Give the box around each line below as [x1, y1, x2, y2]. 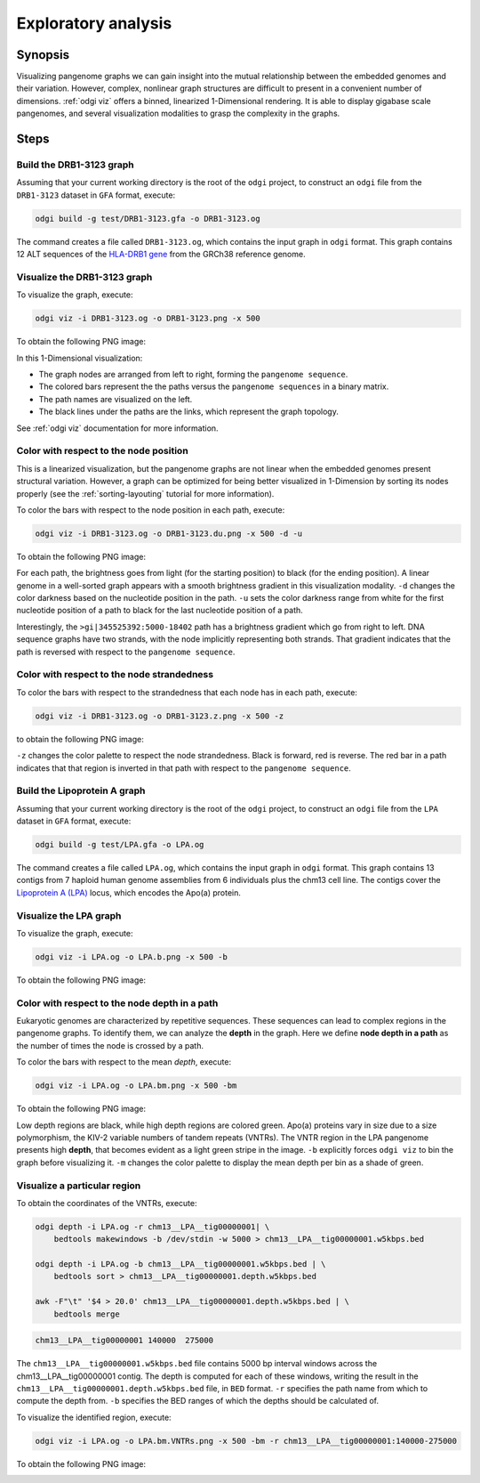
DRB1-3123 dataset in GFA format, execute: [16, 190, 176, 200]
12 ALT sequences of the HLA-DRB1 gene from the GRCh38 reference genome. [16, 249, 306, 260]
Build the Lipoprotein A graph [16, 784, 146, 797]
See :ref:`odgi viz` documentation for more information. [16, 423, 219, 434]
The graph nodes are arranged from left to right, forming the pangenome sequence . [38, 369, 348, 380]
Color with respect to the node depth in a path [16, 997, 219, 1009]
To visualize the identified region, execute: [16, 1412, 172, 1422]
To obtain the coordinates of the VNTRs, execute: [16, 1197, 197, 1208]
